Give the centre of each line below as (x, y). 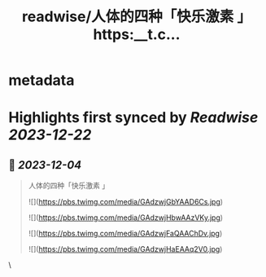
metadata (41, 80)
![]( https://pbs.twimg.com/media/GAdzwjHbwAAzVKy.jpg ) (126, 218)
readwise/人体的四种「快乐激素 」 (137, 17)
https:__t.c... (137, 35)
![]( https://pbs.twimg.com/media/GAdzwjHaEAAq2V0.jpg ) (125, 249)
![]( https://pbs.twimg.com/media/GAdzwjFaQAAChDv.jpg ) (125, 234)
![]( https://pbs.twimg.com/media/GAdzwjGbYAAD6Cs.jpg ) (126, 202)
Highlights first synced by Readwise (133, 118)
